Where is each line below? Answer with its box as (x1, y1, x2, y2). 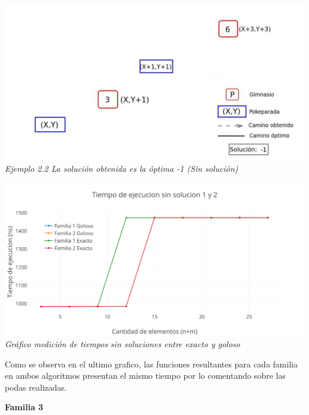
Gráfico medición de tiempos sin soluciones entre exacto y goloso (5, 338, 240, 350)
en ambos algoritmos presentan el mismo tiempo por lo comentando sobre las (5, 369, 286, 382)
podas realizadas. (5, 381, 67, 393)
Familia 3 (5, 401, 43, 413)
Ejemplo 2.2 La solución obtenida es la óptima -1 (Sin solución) (5, 162, 238, 175)
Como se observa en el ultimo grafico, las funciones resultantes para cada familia (5, 357, 298, 370)
